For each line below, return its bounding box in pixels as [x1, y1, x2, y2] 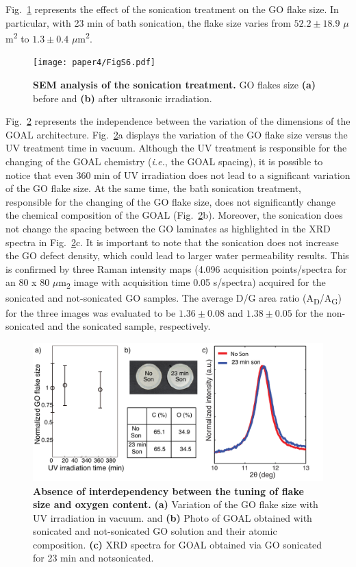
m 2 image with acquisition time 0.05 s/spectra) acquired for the [58, 275, 326, 291]
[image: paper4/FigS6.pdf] [33, 58, 155, 68]
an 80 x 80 [5, 275, 50, 289]
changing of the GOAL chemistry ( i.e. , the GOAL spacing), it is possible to [5, 154, 323, 169]
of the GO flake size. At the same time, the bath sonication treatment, [5, 181, 301, 195]
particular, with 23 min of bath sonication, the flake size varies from [5, 15, 291, 29]
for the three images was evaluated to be [5, 305, 176, 319]
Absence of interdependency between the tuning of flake [33, 483, 304, 498]
